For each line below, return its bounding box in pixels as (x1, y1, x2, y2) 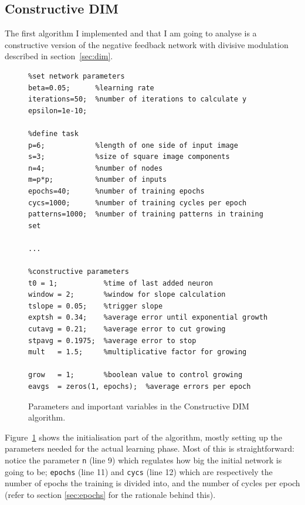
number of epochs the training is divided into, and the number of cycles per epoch (5, 477, 300, 489)
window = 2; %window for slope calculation (28, 290, 226, 299)
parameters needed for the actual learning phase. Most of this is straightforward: (5, 442, 294, 455)
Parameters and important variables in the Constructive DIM (28, 399, 249, 412)
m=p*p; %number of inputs (28, 175, 167, 184)
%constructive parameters (28, 267, 129, 276)
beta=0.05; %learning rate (28, 83, 154, 92)
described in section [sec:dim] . (5, 50, 113, 62)
